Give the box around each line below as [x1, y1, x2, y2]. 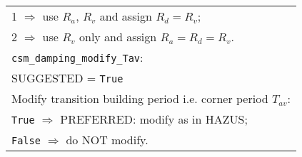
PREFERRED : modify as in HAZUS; [60, 111, 248, 127]
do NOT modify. [66, 131, 149, 148]
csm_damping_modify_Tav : [11, 49, 144, 65]
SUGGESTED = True [11, 70, 124, 86]
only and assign [79, 28, 157, 45]
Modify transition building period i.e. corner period [11, 90, 268, 107]
